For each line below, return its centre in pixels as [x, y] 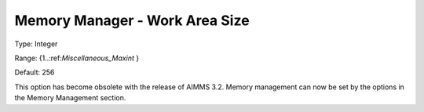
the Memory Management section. [70, 98]
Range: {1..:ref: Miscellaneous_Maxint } [77, 58]
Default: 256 [35, 72]
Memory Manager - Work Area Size [132, 20]
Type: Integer [36, 44]
